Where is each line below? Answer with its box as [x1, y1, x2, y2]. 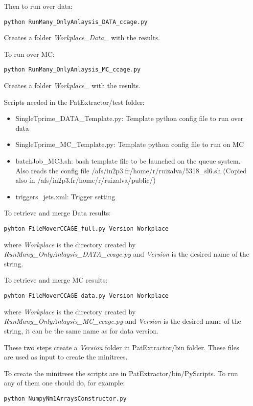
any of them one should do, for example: [4, 378, 125, 388]
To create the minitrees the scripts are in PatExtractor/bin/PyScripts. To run [4, 368, 238, 378]
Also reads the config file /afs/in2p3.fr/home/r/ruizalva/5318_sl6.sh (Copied [15, 165, 247, 175]
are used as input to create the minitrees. [4, 352, 128, 362]
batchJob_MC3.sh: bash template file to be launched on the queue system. [15, 156, 241, 166]
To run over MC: [4, 48, 55, 59]
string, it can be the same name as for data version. [4, 325, 159, 335]
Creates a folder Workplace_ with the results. [4, 80, 140, 91]
